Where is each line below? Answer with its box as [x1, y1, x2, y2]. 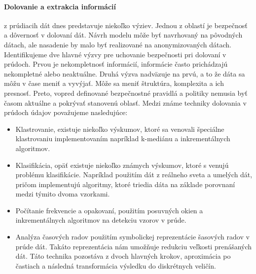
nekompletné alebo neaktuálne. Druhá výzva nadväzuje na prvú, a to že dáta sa [4, 68, 245, 78]
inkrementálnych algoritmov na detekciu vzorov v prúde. [15, 215, 186, 225]
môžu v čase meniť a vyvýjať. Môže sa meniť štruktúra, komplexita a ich [4, 78, 224, 88]
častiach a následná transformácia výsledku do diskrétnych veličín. [15, 260, 216, 271]
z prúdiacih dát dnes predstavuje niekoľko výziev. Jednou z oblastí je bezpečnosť [4, 20, 248, 30]
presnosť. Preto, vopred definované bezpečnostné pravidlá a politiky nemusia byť [4, 87, 248, 98]
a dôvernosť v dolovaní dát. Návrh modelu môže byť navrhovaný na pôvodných [4, 30, 243, 40]
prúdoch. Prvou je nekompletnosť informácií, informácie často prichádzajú [4, 59, 228, 69]
